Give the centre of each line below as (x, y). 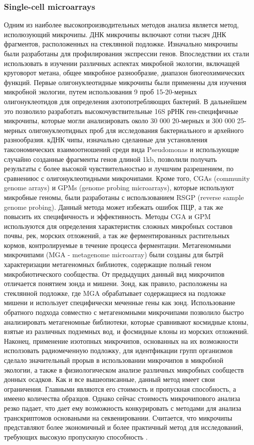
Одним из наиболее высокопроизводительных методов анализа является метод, (121, 25)
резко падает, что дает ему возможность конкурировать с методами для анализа (123, 408)
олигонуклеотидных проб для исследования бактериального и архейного (136, 130)
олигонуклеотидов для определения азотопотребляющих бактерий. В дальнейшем (125, 101)
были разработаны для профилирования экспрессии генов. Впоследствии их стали (127, 53)
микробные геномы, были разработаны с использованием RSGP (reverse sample (124, 197)
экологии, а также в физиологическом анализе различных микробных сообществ (124, 369)
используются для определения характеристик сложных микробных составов (118, 226)
